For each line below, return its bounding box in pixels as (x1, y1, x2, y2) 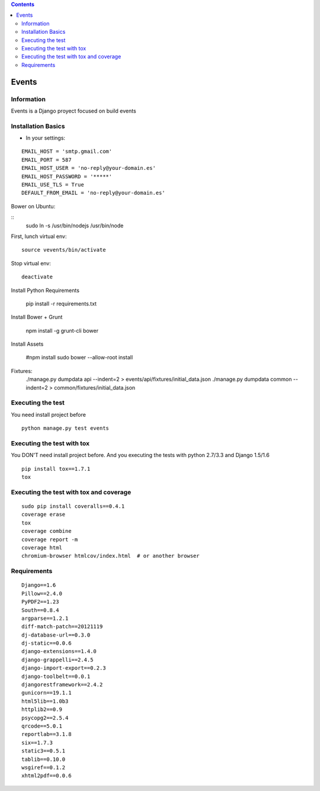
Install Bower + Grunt (11, 314, 63, 321)
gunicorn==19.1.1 (21, 690, 72, 696)
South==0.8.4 (21, 607, 59, 613)
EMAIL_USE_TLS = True (21, 181, 84, 188)
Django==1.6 (21, 582, 56, 589)
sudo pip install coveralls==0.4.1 (21, 503, 125, 510)
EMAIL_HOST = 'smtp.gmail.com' (21, 148, 113, 155)
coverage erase (21, 511, 66, 518)
